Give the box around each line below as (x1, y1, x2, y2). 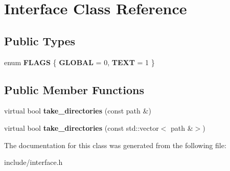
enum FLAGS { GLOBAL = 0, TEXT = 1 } (4, 56, 155, 67)
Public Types (4, 33, 76, 48)
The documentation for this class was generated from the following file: (4, 139, 226, 150)
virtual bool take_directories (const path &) (4, 105, 151, 116)
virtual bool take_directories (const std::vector (4, 122, 159, 133)
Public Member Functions (4, 81, 144, 97)
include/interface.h (4, 157, 63, 167)
